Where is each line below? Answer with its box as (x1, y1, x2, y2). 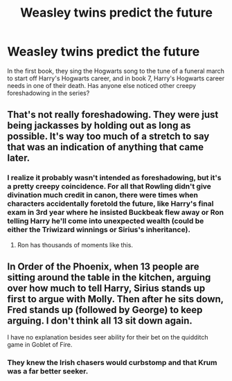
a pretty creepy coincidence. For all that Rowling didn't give (7, 181, 211, 191)
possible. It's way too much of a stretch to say (7, 130, 210, 143)
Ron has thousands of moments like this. (17, 240, 134, 249)
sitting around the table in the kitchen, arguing (7, 272, 211, 283)
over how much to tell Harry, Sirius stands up (7, 283, 206, 294)
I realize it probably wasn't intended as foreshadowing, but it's (7, 173, 222, 183)
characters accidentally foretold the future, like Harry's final (7, 199, 214, 209)
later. (7, 152, 30, 164)
